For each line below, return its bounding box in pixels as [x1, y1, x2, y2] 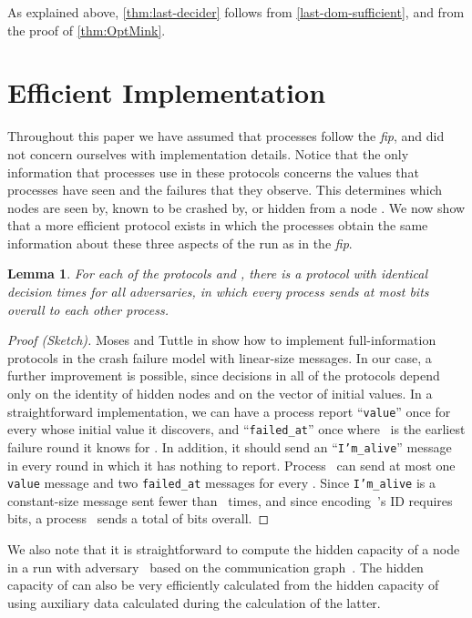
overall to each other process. [7, 299, 169, 319]
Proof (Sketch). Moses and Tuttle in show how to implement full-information [7, 330, 436, 350]
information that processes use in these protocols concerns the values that [7, 162, 419, 181]
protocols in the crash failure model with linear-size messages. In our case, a [7, 348, 432, 367]
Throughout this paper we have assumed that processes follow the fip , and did [7, 127, 445, 146]
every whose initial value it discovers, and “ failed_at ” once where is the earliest [7, 420, 466, 439]
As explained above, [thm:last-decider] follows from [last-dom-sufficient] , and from [7, 3, 465, 21]
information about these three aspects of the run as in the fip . [7, 233, 353, 252]
